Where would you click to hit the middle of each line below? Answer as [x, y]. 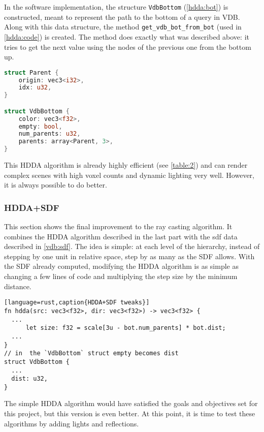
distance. [18, 286]
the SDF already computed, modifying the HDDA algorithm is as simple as [121, 266]
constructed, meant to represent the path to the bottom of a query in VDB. [122, 17]
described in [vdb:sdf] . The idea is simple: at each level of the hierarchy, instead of [132, 246]
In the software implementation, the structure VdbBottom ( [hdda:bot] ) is [116, 7]
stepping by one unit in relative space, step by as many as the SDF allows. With [129, 256]
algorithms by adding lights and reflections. [72, 423]
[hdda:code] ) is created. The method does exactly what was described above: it [127, 36]
